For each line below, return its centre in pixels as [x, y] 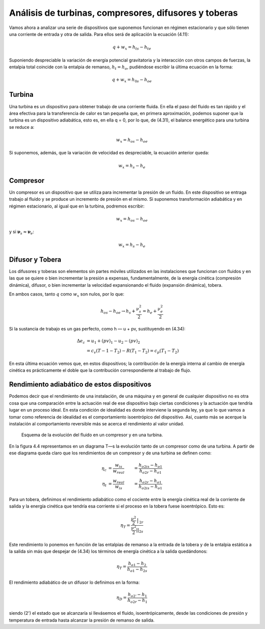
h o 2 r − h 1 [137, 601]
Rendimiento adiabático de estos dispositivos [80, 384]
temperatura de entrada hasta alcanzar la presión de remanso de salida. [82, 620]
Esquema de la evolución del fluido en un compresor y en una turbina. [92, 435]
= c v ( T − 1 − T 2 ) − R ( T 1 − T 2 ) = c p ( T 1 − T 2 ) [133, 351]
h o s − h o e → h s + [118, 312]
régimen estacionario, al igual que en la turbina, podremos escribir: [77, 206]
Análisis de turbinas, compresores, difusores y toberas [123, 13]
